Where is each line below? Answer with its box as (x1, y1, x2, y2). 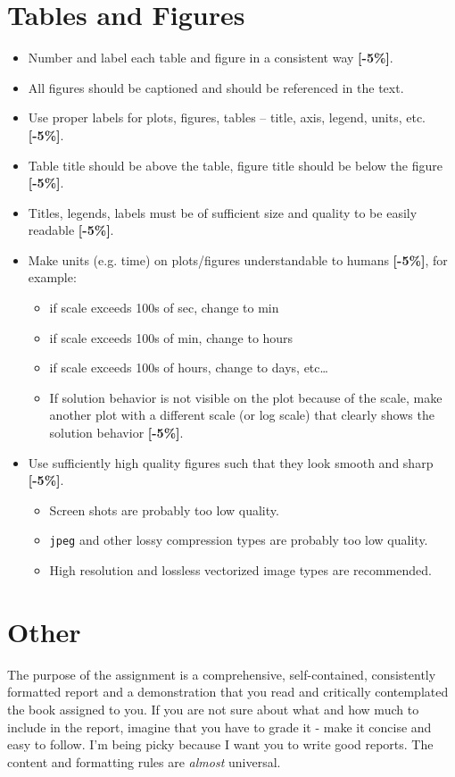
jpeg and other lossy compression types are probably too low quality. (49, 531, 428, 549)
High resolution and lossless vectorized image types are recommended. (49, 561, 432, 580)
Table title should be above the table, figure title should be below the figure (28, 155, 443, 174)
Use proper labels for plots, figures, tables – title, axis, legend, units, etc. (28, 108, 426, 127)
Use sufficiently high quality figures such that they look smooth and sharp (28, 453, 434, 472)
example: (28, 268, 77, 287)
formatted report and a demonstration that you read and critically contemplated (7, 682, 449, 701)
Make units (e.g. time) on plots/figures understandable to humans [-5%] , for (28, 250, 448, 269)
